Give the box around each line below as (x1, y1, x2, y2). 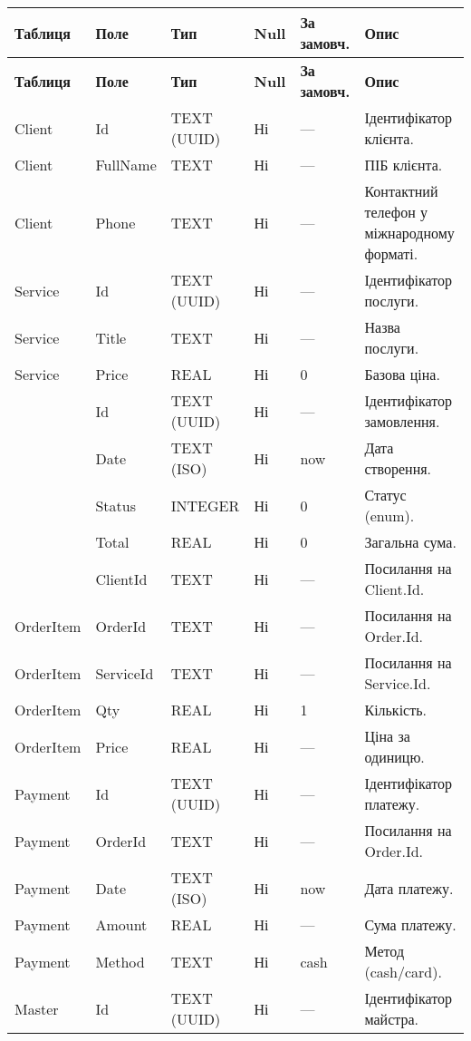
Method (95, 950, 145, 972)
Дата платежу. (364, 877, 454, 899)
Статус (364, 484, 407, 505)
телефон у (364, 201, 428, 222)
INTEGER (170, 494, 240, 516)
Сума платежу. (364, 914, 457, 935)
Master (14, 997, 59, 1019)
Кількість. (364, 699, 427, 720)
